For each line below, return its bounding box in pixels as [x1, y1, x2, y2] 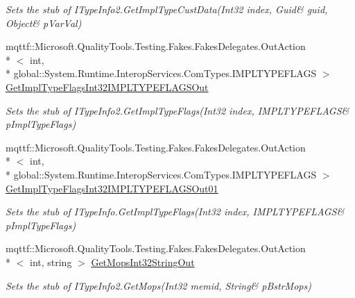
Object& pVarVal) [6, 15, 82, 30]
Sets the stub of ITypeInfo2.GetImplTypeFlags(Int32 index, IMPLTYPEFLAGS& [6, 103, 349, 117]
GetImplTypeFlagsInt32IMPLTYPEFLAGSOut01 [6, 181, 218, 195]
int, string [29, 254, 72, 269]
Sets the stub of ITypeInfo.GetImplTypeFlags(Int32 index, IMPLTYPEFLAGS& [6, 204, 345, 219]
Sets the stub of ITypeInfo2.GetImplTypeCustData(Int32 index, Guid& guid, [6, 2, 328, 16]
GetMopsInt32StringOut [91, 254, 195, 269]
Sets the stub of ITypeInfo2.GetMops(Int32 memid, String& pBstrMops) [6, 278, 311, 292]
